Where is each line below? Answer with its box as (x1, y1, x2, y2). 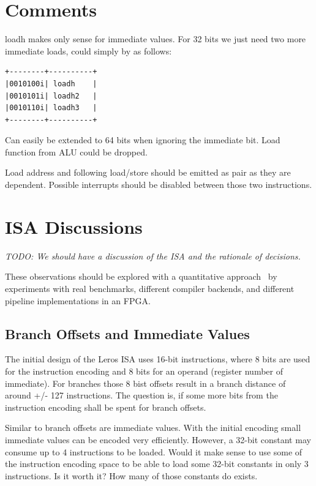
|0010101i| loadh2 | (5, 91, 97, 100)
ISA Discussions (5, 214, 143, 239)
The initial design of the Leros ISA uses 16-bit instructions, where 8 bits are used (5, 353, 310, 365)
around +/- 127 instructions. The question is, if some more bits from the (5, 389, 278, 402)
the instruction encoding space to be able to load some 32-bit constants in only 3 (5, 457, 309, 470)
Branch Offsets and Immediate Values (5, 324, 250, 343)
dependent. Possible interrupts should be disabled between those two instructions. (5, 178, 312, 191)
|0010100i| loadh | (5, 79, 97, 88)
